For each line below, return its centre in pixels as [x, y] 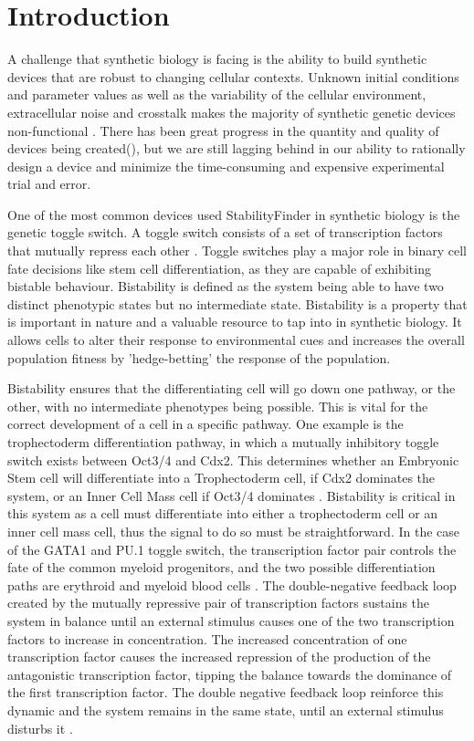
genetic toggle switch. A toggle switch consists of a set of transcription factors [225, 232]
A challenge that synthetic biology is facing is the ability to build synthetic [217, 59]
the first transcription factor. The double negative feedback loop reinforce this [226, 692]
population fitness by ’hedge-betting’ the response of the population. [199, 357]
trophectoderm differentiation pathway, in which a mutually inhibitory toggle [223, 442]
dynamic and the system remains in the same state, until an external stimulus [226, 710]
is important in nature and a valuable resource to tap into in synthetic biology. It [235, 322]
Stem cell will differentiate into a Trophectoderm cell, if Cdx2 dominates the [221, 478]
